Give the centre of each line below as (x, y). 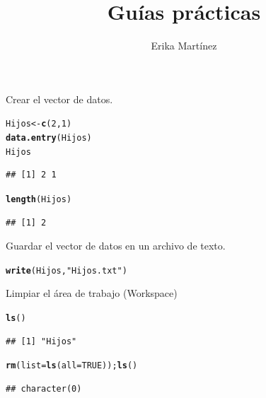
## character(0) (44, 388)
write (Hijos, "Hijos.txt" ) (66, 270)
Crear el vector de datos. (59, 99)
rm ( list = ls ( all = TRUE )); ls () (72, 366)
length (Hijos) (39, 199)
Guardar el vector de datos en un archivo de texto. (116, 246)
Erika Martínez (184, 46)
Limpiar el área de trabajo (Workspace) (92, 293)
